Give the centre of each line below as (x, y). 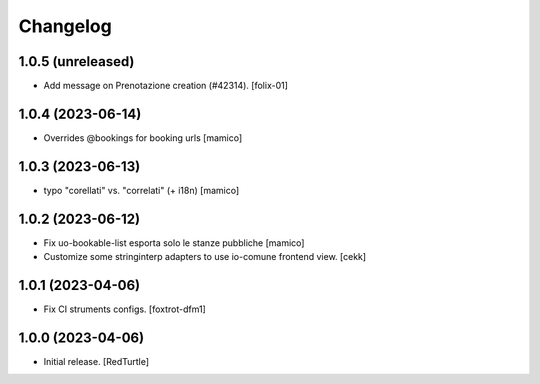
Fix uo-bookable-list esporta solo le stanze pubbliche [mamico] (174, 242)
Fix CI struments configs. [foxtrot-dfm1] (125, 309)
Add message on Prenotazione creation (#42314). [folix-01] (166, 86)
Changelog (65, 26)
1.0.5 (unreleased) (76, 61)
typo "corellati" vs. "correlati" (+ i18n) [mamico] (141, 190)
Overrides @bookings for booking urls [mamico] (143, 137)
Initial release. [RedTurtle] (96, 361)
